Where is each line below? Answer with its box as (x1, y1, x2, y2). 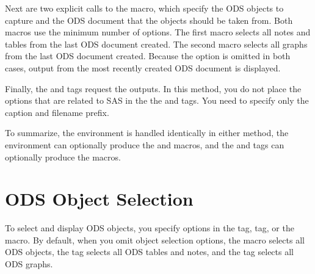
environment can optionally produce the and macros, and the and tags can (5, 138, 284, 151)
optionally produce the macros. (5, 150, 121, 163)
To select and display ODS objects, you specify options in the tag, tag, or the (5, 222, 294, 234)
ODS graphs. (5, 258, 53, 270)
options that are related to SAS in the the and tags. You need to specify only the (5, 94, 309, 107)
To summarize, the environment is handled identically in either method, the (5, 126, 289, 139)
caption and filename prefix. (5, 106, 109, 118)
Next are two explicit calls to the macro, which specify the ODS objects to (5, 2, 284, 14)
